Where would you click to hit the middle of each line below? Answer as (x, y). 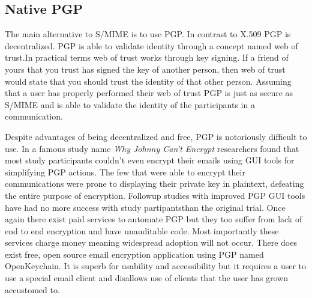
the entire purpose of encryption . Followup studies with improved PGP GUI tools (155, 195)
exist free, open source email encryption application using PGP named (134, 254)
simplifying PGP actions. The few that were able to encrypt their (125, 172)
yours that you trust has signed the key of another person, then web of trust (145, 69)
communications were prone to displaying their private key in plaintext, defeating (154, 184)
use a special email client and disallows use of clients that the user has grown (146, 278)
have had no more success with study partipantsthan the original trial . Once (145, 207)
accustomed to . (32, 289)
